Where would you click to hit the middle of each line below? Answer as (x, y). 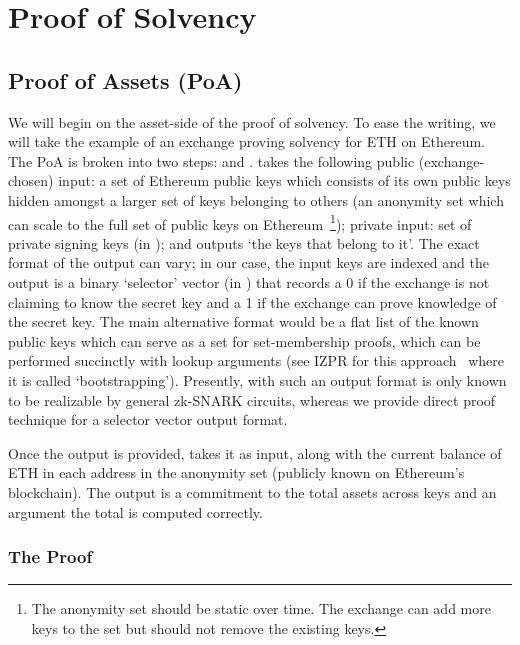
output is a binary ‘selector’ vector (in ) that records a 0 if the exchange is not (249, 281)
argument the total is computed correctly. (135, 511)
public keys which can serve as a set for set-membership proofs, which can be (244, 340)
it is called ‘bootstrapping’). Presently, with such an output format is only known (257, 379)
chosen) (31, 180)
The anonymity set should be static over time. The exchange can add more (261, 608)
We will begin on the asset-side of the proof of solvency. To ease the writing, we (252, 121)
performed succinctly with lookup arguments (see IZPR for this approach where (256, 360)
